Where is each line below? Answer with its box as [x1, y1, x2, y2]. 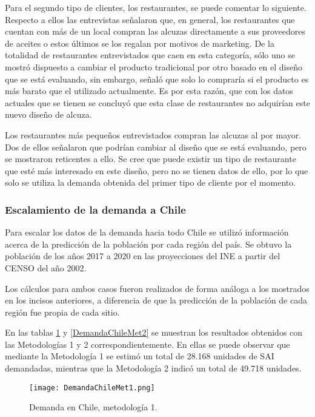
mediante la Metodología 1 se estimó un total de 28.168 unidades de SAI [5, 350, 274, 362]
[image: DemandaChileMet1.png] [29, 383, 155, 392]
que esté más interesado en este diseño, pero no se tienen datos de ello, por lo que [5, 164, 308, 177]
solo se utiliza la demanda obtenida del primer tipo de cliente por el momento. [5, 176, 296, 189]
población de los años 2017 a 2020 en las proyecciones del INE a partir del [5, 249, 280, 262]
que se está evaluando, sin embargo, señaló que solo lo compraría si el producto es [5, 72, 309, 85]
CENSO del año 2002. [5, 261, 87, 274]
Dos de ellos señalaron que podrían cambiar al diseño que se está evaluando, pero [5, 140, 307, 153]
